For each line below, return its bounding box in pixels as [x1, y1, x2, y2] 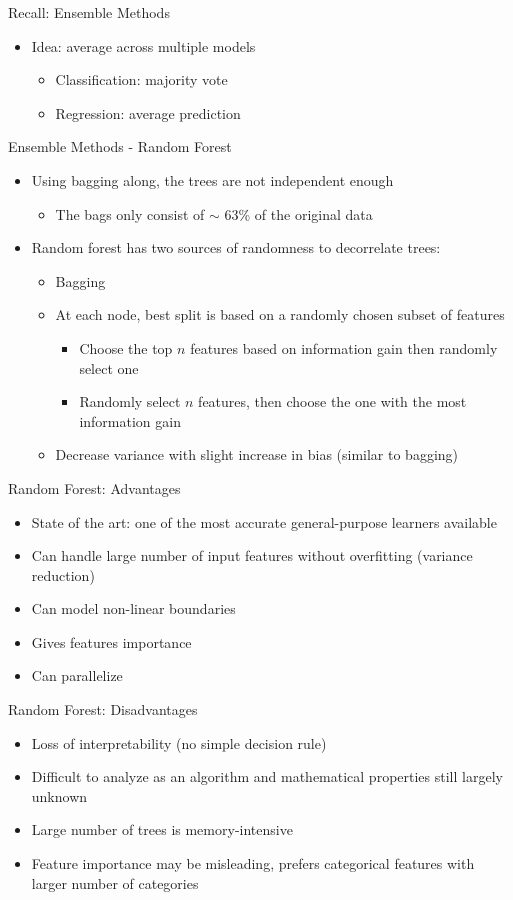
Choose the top [79, 337, 173, 358]
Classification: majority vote [55, 69, 228, 90]
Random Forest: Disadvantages [8, 699, 198, 720]
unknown [31, 785, 88, 806]
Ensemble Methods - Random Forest [8, 136, 232, 157]
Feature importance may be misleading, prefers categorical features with [31, 853, 475, 874]
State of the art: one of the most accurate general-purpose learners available [31, 511, 497, 532]
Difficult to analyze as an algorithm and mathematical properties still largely [31, 766, 503, 787]
